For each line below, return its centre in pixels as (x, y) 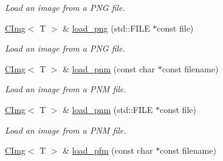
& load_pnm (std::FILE (108, 109)
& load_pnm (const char (109, 68)
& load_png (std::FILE (106, 28)
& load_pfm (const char (108, 150)
